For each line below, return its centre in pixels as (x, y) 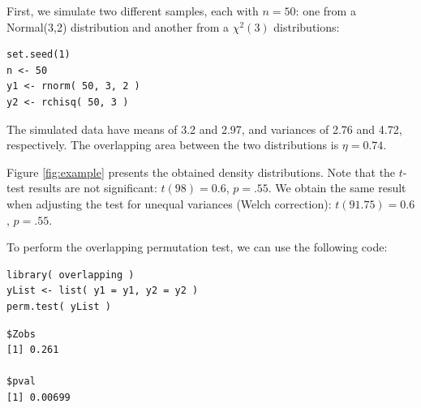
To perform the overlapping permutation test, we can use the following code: (197, 247)
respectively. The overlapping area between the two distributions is (173, 145)
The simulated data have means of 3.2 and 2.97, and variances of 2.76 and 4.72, (204, 129)
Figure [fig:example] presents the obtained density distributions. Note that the (201, 172)
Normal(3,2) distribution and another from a (118, 26)
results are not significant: (93, 188)
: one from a (326, 11)
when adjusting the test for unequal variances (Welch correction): (169, 203)
